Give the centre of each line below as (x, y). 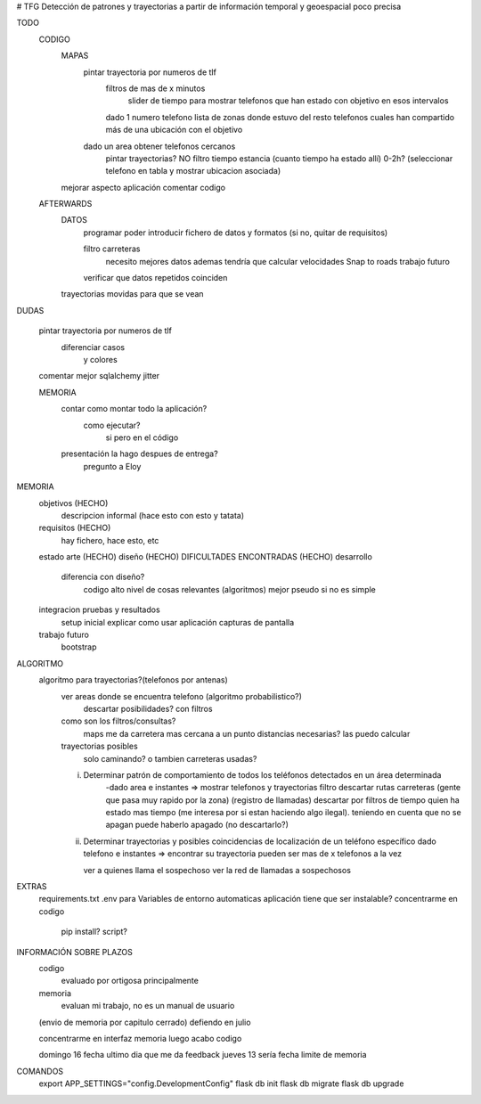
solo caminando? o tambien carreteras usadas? (170, 758)
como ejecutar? (112, 425)
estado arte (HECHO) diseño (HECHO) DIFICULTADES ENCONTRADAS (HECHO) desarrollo (206, 557)
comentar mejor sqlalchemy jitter (99, 376)
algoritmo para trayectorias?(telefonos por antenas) (134, 680)
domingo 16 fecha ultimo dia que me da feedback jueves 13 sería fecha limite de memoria (203, 1055)
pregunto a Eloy (112, 466)
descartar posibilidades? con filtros (148, 708)
